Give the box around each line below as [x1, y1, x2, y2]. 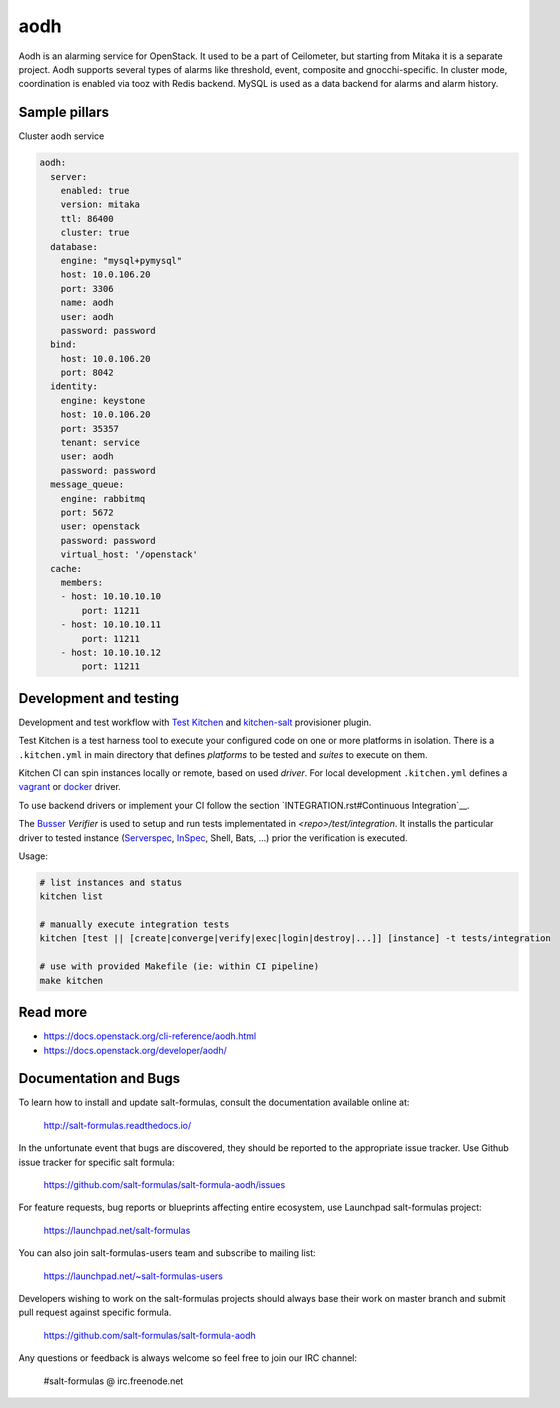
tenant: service [60, 437, 140, 449]
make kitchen [39, 975, 104, 986]
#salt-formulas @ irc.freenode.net [43, 1375, 184, 1387]
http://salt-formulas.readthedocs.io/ [43, 1119, 192, 1131]
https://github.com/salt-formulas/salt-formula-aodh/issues [43, 1178, 286, 1190]
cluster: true [60, 227, 130, 239]
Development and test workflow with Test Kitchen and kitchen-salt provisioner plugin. [18, 716, 372, 728]
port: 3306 [60, 283, 114, 294]
